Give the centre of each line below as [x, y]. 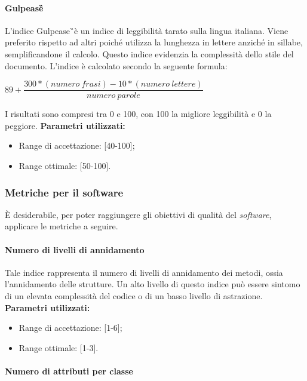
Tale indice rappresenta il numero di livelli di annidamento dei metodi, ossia [144, 272]
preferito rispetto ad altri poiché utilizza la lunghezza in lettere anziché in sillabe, [154, 42]
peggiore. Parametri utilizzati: [65, 125]
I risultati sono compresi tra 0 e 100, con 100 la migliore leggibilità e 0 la [138, 114]
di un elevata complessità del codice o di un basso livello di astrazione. [134, 296]
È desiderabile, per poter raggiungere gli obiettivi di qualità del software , [138, 214]
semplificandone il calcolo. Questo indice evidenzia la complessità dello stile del [149, 53]
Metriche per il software [64, 192]
